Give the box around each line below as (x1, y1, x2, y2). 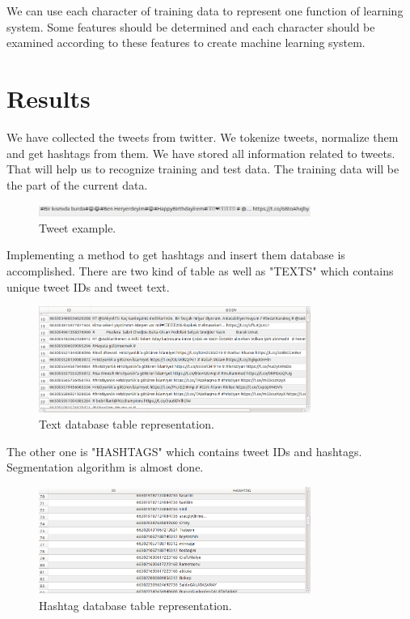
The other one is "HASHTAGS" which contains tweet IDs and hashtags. (6, 442, 362, 459)
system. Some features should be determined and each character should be (6, 18, 375, 35)
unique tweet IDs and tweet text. (6, 278, 170, 295)
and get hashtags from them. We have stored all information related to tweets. (6, 144, 395, 161)
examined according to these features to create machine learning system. (6, 34, 366, 51)
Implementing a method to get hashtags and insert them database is (6, 246, 345, 263)
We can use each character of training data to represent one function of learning (6, 2, 404, 19)
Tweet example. (39, 219, 116, 236)
